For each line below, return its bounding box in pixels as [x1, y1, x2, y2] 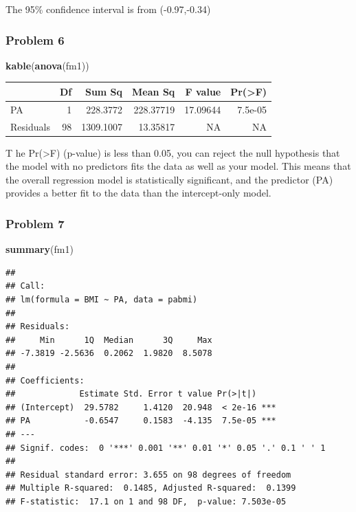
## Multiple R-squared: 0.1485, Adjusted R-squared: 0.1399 [5, 483, 296, 493]
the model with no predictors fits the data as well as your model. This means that [5, 159, 351, 173]
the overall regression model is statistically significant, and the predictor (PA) [5, 172, 333, 186]
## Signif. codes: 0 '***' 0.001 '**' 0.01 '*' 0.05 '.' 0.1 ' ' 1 [5, 443, 326, 453]
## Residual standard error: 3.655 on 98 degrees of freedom [5, 469, 291, 480]
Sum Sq [85, 84, 123, 98]
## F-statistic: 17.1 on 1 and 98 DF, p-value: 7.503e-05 [5, 496, 287, 507]
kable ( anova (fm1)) [5, 58, 89, 72]
